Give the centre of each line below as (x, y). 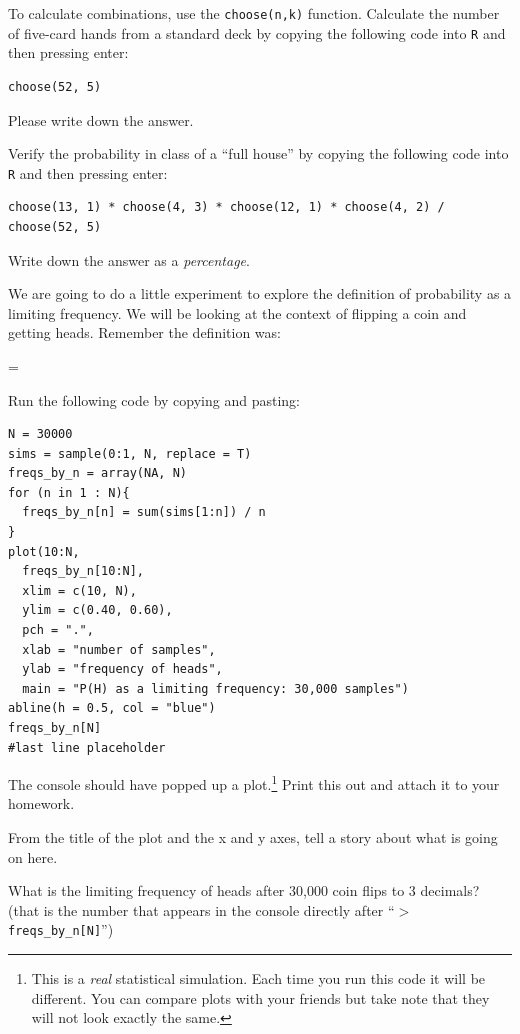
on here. (33, 856)
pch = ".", (58, 630)
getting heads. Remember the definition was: (144, 332)
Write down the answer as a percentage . (129, 259)
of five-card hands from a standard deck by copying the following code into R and (257, 32)
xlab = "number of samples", (119, 649)
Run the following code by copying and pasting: (154, 399)
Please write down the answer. (101, 119)
